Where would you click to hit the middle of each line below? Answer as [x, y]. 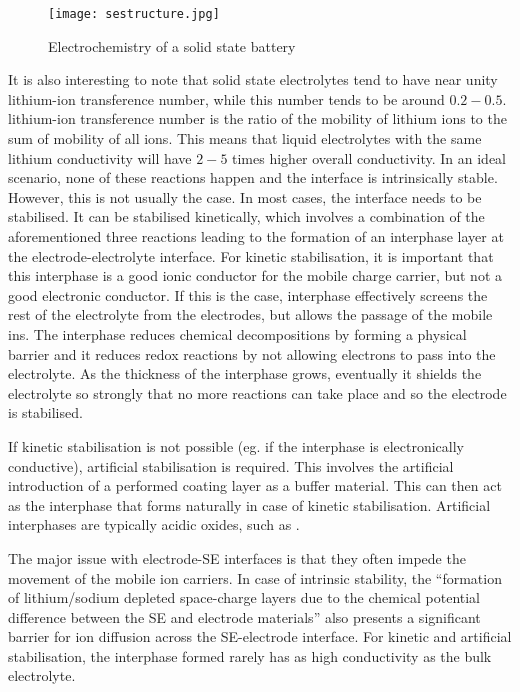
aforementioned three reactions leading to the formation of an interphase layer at [256, 236]
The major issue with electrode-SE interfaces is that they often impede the [237, 557]
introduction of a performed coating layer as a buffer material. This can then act [255, 485]
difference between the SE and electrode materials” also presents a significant [244, 616]
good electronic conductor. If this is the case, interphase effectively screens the [248, 294]
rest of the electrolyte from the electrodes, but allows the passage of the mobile [250, 314]
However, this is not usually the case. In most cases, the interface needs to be [245, 196]
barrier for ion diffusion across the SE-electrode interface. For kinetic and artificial [260, 636]
